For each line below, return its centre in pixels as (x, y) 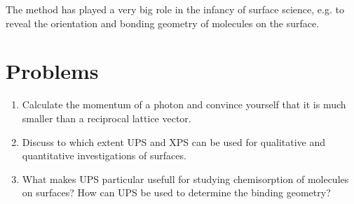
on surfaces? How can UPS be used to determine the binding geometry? (176, 192)
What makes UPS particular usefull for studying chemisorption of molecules (185, 178)
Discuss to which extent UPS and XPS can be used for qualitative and (174, 141)
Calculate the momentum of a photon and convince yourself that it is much (184, 104)
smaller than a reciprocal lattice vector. (107, 118)
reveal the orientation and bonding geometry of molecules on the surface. (163, 23)
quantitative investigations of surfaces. (104, 155)
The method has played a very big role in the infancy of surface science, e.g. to (175, 9)
